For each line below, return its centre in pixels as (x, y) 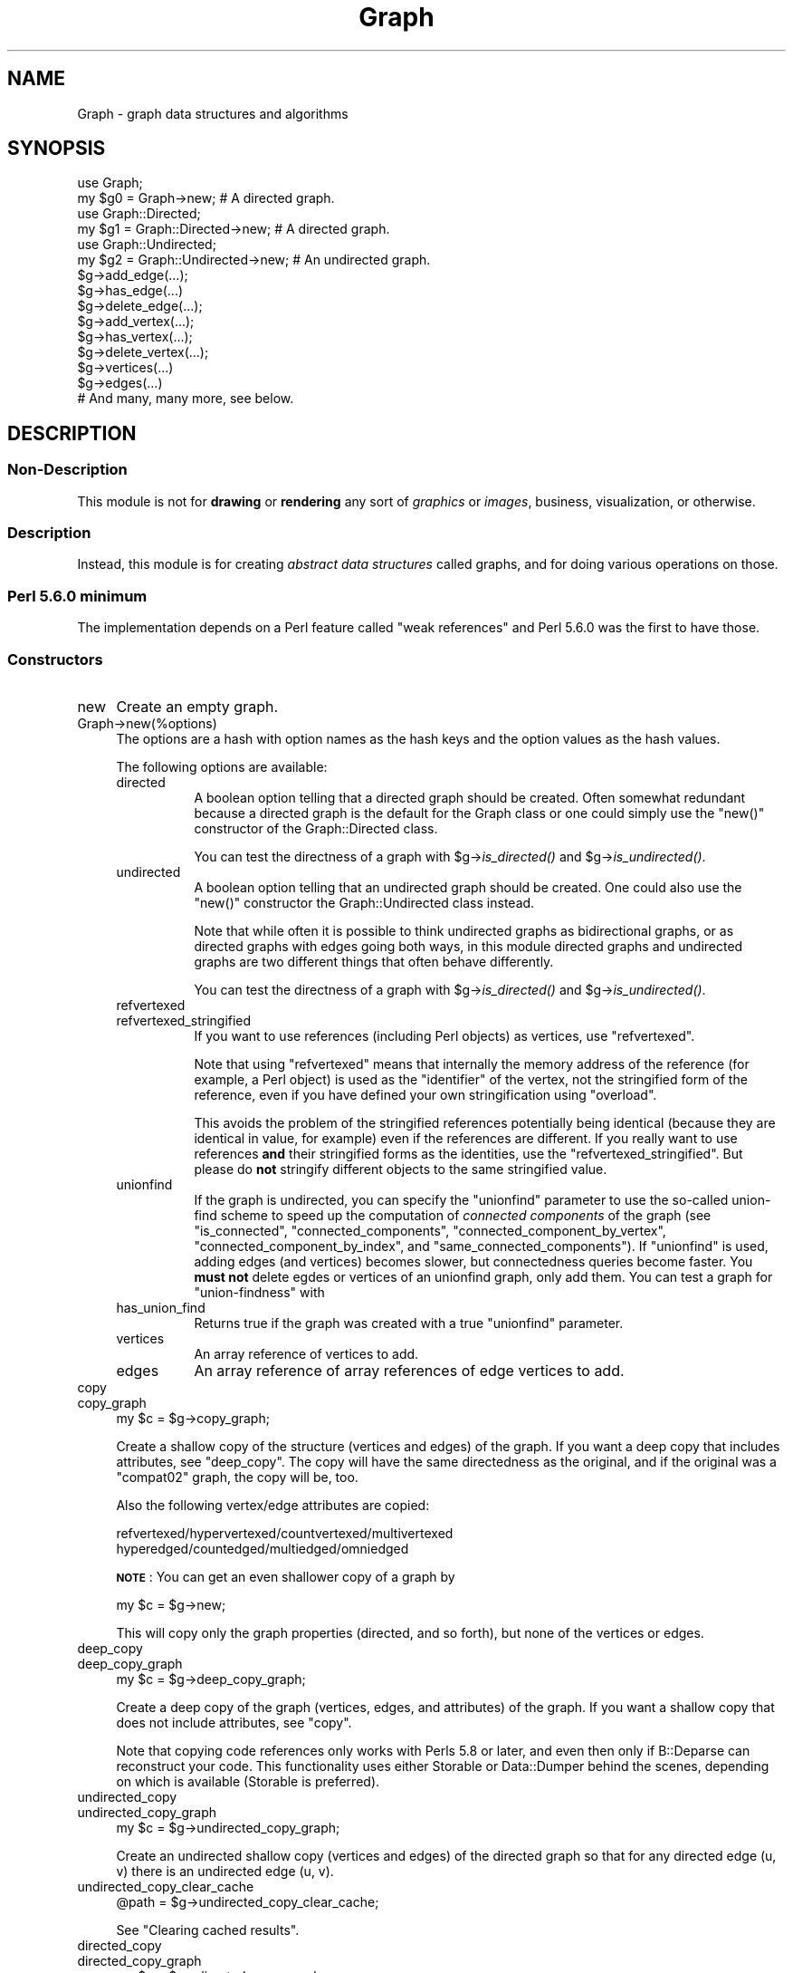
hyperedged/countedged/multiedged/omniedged (263, 1548)
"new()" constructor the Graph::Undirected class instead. (364, 902)
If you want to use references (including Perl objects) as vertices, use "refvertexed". (444, 1035)
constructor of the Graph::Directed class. (316, 828)
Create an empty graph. (197, 706)
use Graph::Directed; (139, 214)
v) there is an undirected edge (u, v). (225, 1871)
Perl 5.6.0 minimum (77, 596)
